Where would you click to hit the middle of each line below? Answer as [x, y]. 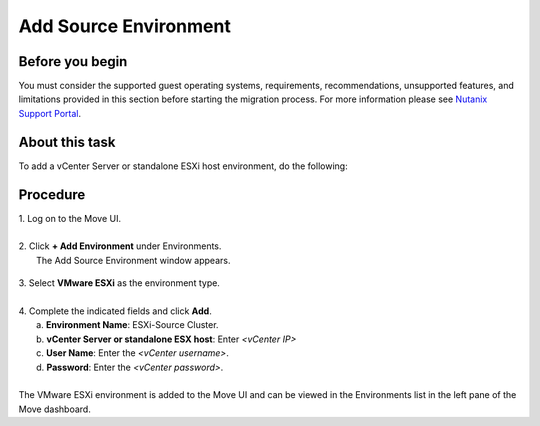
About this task [67, 141]
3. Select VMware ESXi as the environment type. [119, 283]
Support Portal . [50, 113]
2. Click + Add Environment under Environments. [120, 246]
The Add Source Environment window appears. [133, 260]
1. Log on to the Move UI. [70, 218]
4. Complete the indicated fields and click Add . [115, 311]
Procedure [52, 194]
